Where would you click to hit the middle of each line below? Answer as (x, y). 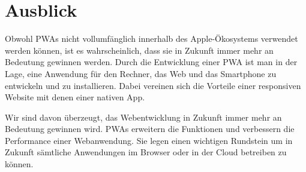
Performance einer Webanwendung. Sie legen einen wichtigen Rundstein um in (149, 140)
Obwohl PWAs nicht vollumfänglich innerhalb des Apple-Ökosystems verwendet (151, 39)
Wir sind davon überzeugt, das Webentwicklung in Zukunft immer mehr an (143, 117)
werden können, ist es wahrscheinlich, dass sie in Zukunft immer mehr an (139, 50)
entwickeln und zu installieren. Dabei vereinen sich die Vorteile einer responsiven (153, 85)
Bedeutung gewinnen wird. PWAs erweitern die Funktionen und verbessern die (150, 129)
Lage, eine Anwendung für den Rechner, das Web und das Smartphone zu (141, 73)
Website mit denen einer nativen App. (75, 97)
